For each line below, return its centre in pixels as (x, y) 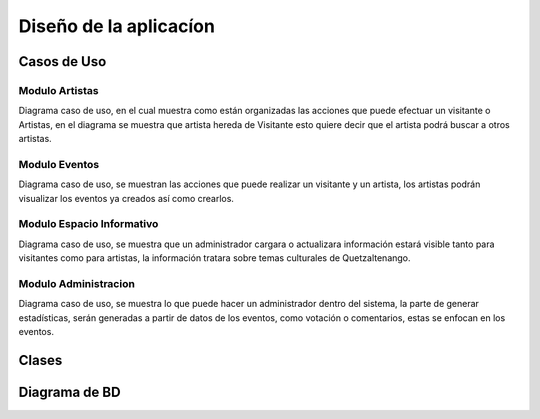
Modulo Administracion (76, 283)
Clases (40, 360)
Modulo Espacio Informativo (88, 224)
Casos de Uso (62, 61)
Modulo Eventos (59, 164)
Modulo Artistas (58, 90)
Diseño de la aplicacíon (116, 26)
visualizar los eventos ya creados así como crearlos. (126, 198)
